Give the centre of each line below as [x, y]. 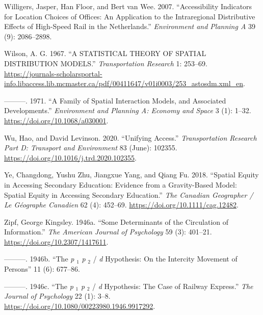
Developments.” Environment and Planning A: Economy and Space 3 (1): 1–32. [128, 110]
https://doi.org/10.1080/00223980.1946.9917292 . [80, 306]
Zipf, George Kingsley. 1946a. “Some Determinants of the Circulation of [116, 221]
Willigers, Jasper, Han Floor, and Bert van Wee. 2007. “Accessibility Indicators [128, 6]
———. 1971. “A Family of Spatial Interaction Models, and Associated [115, 100]
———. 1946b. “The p [39, 259]
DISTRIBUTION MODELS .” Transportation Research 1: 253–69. [106, 63]
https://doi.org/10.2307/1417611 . [56, 241]
